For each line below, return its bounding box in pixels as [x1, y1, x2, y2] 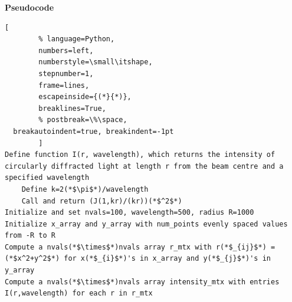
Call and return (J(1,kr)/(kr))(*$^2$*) [21, 196, 182, 205]
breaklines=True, [38, 104, 106, 113]
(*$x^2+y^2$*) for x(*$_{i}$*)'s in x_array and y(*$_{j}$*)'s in [5, 254, 271, 263]
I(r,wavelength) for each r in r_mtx [5, 289, 153, 298]
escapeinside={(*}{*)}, [38, 93, 132, 101]
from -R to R [5, 231, 55, 240]
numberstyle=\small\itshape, [38, 58, 153, 67]
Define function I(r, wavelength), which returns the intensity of [5, 150, 275, 159]
